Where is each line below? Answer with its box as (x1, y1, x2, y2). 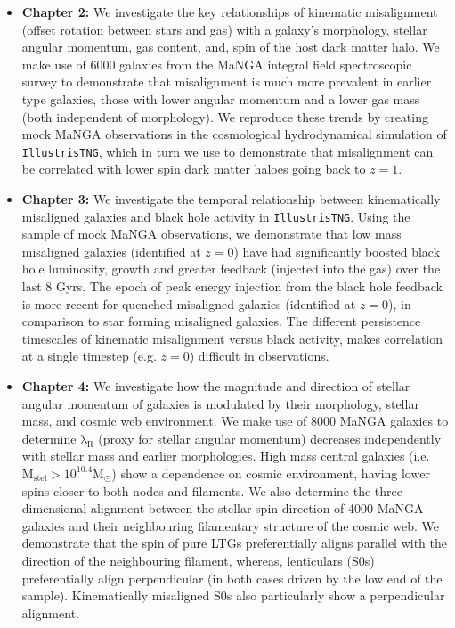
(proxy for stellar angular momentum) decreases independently (98, 428, 442, 447)
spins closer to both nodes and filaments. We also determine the (21, 481, 371, 500)
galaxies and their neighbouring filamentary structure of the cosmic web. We (21, 516, 440, 534)
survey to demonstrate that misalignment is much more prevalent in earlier (21, 72, 432, 91)
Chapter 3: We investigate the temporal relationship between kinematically (21, 190, 441, 208)
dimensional (21, 499, 87, 518)
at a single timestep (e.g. (21, 347, 157, 365)
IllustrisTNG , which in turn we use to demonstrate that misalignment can (21, 142, 434, 160)
